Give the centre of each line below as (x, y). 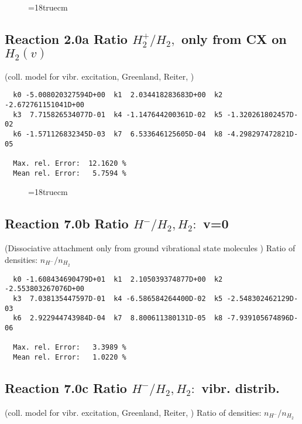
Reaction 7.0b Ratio (67, 223)
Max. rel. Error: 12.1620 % (70, 163)
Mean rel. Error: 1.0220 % (70, 357)
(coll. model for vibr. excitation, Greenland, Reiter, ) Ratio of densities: (133, 412)
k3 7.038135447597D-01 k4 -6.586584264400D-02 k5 (118, 298)
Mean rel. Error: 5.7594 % (70, 173)
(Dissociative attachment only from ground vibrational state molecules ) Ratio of (150, 248)
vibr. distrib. (241, 387)
